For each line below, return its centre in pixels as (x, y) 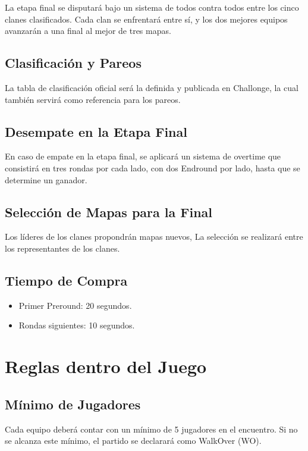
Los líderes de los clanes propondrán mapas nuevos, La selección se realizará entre (154, 237)
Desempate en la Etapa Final (96, 131)
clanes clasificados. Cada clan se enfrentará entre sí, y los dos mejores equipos (146, 19)
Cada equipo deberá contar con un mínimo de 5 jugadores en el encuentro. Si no (151, 429)
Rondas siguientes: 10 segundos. (77, 325)
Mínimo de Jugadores (73, 404)
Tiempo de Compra (66, 280)
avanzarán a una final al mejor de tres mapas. (88, 31)
